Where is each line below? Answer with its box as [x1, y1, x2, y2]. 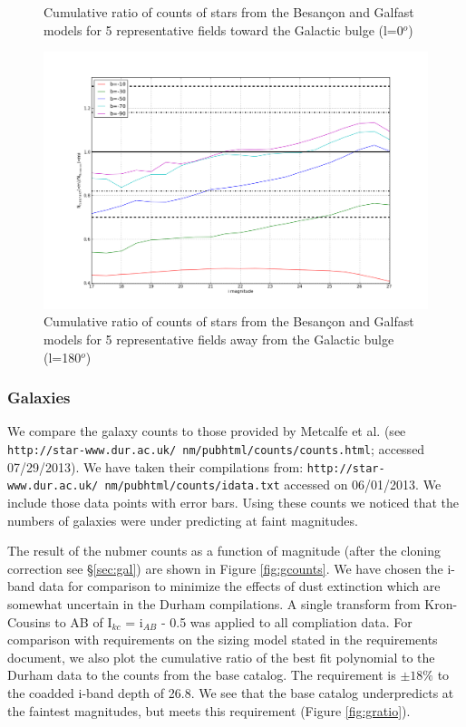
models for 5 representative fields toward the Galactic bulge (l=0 [44, 20, 403, 39]
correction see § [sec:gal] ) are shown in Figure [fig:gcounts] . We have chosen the [7, 558, 443, 577]
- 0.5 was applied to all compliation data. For [160, 612, 413, 631]
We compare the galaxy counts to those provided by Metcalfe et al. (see [7, 422, 406, 441]
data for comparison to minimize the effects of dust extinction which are [39, 577, 441, 596]
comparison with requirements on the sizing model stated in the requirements [7, 630, 438, 649]
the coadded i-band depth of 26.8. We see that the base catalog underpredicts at [7, 683, 454, 702]
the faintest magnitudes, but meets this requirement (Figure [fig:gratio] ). [7, 701, 411, 720]
